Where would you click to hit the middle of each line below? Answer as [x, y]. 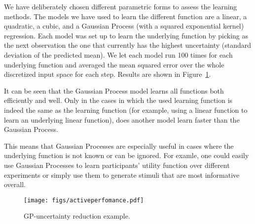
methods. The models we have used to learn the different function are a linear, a [126, 16]
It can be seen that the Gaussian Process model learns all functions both [114, 90]
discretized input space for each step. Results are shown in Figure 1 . [108, 74]
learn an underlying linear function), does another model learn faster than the [122, 119]
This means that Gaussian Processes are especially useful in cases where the [119, 145]
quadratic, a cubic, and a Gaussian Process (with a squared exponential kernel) [124, 26]
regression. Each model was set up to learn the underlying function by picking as [126, 35]
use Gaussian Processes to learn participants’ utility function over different [117, 165]
